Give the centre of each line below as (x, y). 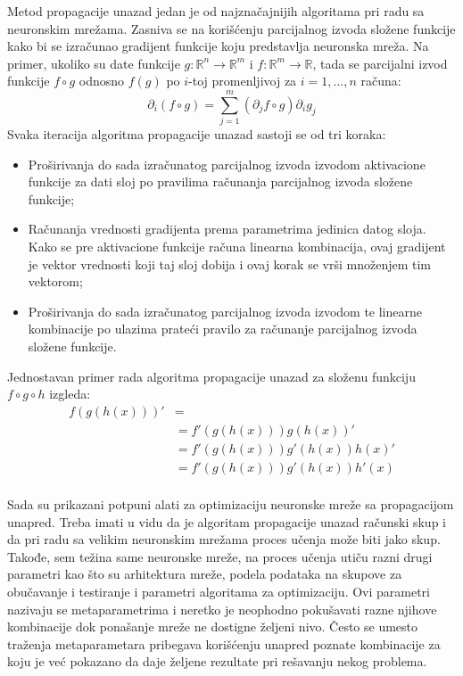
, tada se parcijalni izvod (380, 63)
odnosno (102, 81)
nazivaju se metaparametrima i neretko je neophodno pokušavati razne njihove (222, 609)
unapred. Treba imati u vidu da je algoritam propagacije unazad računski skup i (227, 521)
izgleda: (70, 394)
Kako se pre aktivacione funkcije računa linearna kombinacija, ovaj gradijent (237, 247)
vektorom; (55, 281)
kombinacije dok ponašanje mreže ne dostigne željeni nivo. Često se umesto (213, 627)
